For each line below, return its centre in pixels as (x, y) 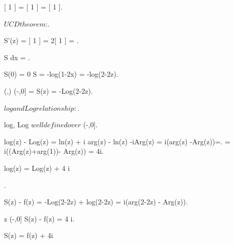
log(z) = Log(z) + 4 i (37, 168)
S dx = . (17, 57)
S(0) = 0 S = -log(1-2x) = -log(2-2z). (61, 74)
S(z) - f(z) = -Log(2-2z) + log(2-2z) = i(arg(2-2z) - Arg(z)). (96, 202)
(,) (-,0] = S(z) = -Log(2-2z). (48, 90)
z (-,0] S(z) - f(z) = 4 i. (39, 218)
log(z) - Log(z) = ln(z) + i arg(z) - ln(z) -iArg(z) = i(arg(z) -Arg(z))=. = (117, 141)
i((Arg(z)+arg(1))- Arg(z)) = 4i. (54, 151)
